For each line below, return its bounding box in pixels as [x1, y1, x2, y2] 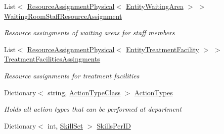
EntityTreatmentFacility [126, 44, 199, 54]
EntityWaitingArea [126, 1, 183, 11]
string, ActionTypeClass [47, 87, 121, 97]
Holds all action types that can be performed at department [4, 104, 182, 114]
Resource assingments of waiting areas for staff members [4, 27, 175, 38]
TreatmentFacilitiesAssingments [4, 54, 100, 64]
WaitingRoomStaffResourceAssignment [4, 10, 122, 21]
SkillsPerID [96, 120, 131, 131]
